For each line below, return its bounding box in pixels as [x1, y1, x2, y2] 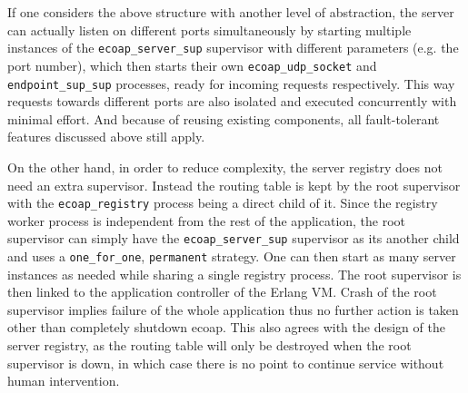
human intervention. [7, 371, 120, 390]
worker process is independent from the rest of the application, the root [7, 211, 406, 230]
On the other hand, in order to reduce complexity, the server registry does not [7, 157, 443, 176]
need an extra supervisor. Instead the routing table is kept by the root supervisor [7, 175, 461, 194]
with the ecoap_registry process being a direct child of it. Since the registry [7, 193, 438, 212]
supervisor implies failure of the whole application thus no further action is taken [7, 300, 459, 319]
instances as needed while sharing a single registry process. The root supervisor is [7, 264, 462, 283]
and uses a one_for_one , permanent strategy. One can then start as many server [7, 247, 456, 266]
